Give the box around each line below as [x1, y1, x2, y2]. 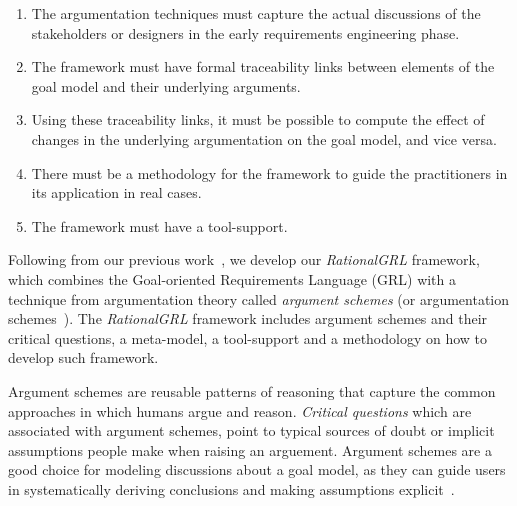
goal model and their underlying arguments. [31, 75, 301, 96]
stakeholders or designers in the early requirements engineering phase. [31, 22, 460, 43]
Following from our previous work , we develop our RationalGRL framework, [8, 249, 480, 270]
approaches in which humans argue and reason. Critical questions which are [8, 400, 472, 421]
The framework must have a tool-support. [31, 215, 288, 236]
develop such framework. [8, 347, 159, 368]
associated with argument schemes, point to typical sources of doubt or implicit [8, 420, 495, 441]
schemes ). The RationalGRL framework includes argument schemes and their [8, 308, 488, 329]
